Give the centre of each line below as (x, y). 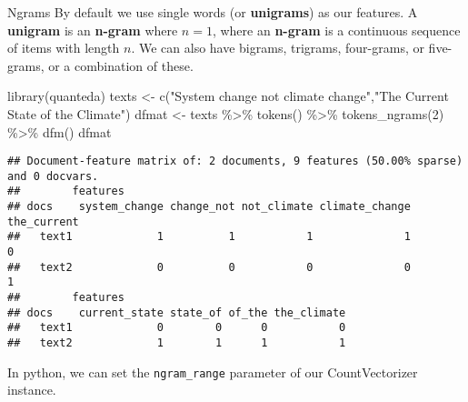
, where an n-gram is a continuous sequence (336, 30)
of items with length (64, 48)
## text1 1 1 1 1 (209, 237)
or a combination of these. (121, 65)
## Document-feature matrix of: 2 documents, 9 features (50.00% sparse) (235, 161)
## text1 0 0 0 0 (177, 328)
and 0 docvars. (53, 176)
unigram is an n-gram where (93, 30)
